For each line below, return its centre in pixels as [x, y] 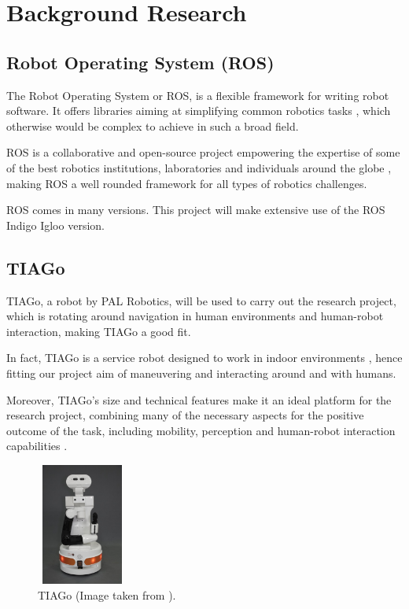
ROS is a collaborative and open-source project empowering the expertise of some [203, 152]
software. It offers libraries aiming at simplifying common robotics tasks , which [199, 111]
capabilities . [37, 446]
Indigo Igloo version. [55, 225]
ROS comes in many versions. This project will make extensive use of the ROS [196, 210]
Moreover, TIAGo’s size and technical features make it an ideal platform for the [199, 399]
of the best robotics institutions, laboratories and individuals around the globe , [199, 167]
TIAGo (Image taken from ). [107, 594]
